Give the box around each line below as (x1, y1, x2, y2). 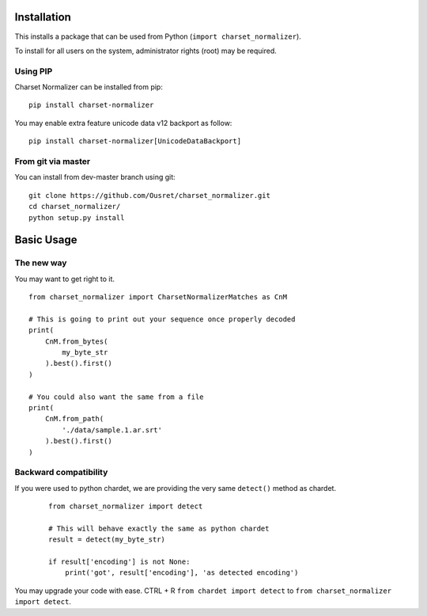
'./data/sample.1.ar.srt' (62, 425, 162, 435)
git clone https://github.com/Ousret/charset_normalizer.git (28, 191, 270, 200)
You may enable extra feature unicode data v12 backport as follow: (14, 118, 232, 127)
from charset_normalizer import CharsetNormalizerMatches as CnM (28, 293, 288, 302)
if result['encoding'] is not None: (48, 557, 191, 566)
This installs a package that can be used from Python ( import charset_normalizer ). (14, 32, 302, 41)
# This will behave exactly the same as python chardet (48, 523, 270, 533)
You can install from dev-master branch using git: (14, 173, 176, 182)
